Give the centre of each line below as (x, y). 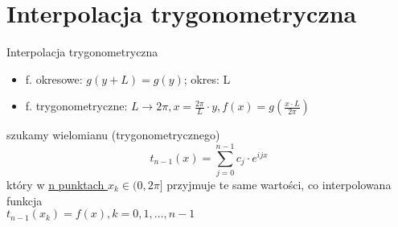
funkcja (25, 200)
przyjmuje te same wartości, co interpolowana (279, 185)
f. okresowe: (54, 78)
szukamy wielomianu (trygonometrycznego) (113, 135)
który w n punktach (55, 185)
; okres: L (207, 78)
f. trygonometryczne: (76, 106)
